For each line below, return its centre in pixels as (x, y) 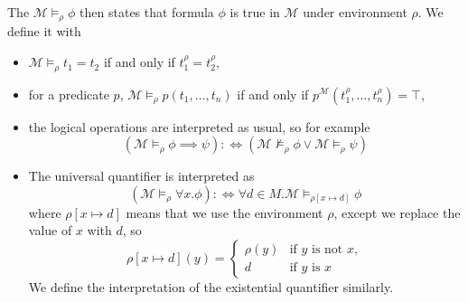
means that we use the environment (225, 212)
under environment (355, 12)
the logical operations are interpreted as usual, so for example (199, 126)
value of (50, 230)
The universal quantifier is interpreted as (141, 176)
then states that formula (147, 12)
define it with (44, 31)
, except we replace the (397, 212)
